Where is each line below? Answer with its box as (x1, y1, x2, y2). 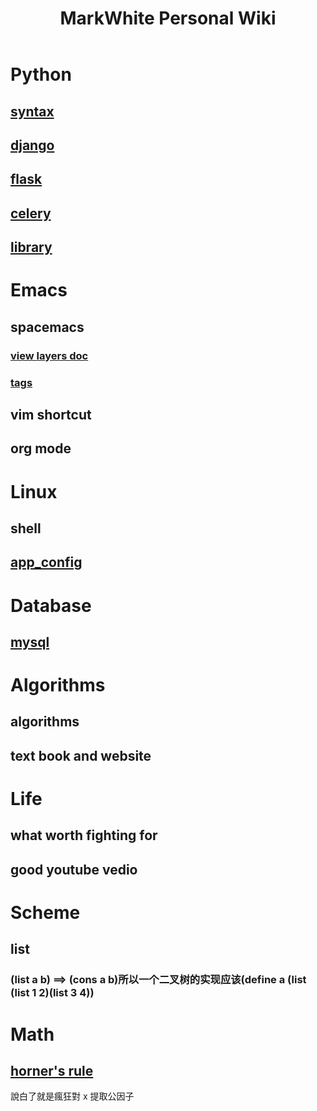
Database (10, 594, 92, 617)
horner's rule (10, 1062, 94, 1079)
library (10, 239, 53, 256)
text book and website (10, 747, 152, 764)
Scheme (10, 902, 81, 924)
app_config (10, 554, 83, 571)
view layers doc (10, 348, 89, 362)
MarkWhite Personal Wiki (59, 7, 277, 30)
